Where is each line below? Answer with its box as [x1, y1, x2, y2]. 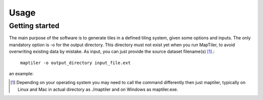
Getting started [9, 21, 59, 30]
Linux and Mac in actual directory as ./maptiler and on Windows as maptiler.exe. [18, 86, 178, 92]
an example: [9, 70, 34, 76]
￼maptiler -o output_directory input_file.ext [18, 60, 131, 66]
